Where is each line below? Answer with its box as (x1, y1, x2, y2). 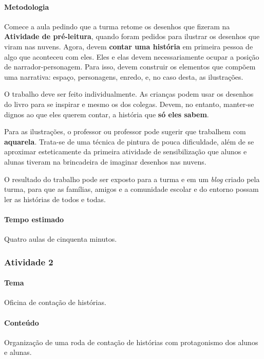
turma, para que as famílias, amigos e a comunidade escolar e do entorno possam (4, 184, 259, 194)
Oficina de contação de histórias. (4, 297, 106, 308)
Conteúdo (4, 317, 39, 328)
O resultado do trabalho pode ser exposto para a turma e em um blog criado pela (4, 173, 260, 184)
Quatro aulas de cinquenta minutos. (4, 234, 117, 244)
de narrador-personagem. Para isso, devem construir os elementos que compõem (4, 61, 256, 72)
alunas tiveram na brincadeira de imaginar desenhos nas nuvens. (4, 156, 206, 167)
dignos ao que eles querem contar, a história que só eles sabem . (4, 109, 209, 119)
